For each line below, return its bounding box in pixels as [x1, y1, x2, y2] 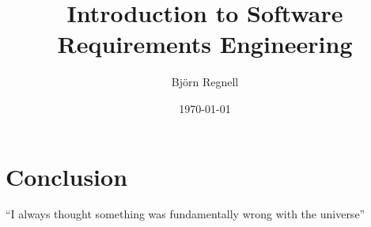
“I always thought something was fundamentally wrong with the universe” [6, 206, 365, 222]
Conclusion [6, 160, 128, 192]
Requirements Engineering [57, 28, 353, 60]
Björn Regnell [171, 74, 239, 90]
